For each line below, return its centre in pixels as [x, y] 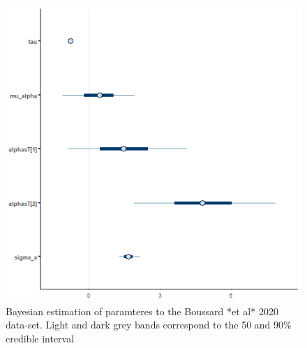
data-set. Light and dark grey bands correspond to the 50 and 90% [149, 325]
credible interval [40, 338]
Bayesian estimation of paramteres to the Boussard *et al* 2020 [142, 311]
